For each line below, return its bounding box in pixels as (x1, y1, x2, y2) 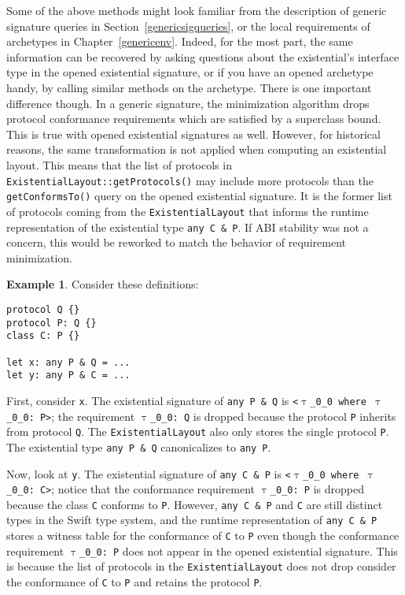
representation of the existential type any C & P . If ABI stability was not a (6, 218, 369, 235)
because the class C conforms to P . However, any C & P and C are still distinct (6, 496, 383, 512)
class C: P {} (6, 330, 80, 342)
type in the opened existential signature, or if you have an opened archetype (6, 64, 374, 80)
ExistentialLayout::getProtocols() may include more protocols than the (6, 172, 374, 188)
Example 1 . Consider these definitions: (6, 276, 199, 292)
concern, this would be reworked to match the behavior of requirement (6, 234, 346, 251)
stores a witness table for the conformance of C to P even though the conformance (6, 527, 399, 544)
